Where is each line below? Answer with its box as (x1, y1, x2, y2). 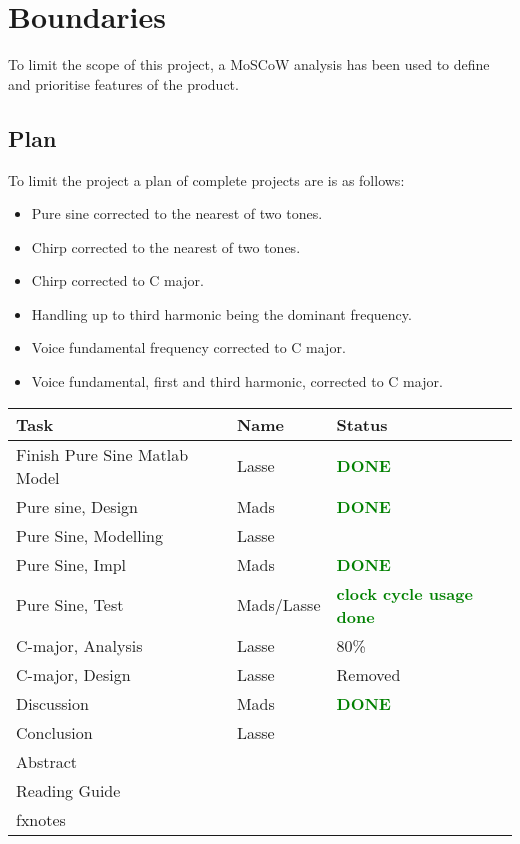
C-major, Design (16, 662, 131, 686)
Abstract (16, 749, 78, 773)
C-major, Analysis (16, 633, 143, 657)
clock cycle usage (336, 581, 473, 605)
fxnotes (16, 807, 66, 831)
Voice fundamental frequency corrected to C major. (31, 337, 346, 358)
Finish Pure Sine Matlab (16, 442, 189, 466)
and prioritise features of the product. (8, 73, 239, 94)
